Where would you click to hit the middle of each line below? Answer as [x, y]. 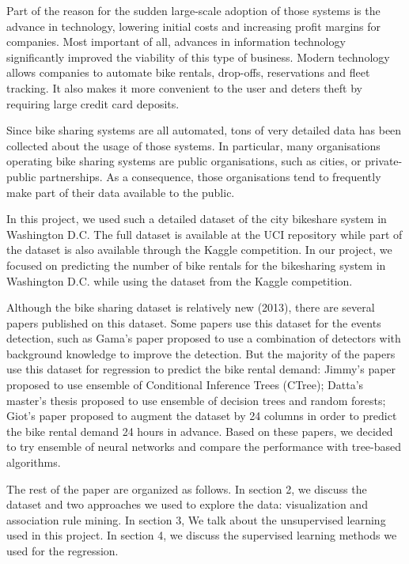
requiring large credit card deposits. [93, 103]
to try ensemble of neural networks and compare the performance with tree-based [204, 447]
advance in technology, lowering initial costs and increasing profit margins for [194, 26]
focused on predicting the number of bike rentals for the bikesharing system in [196, 265]
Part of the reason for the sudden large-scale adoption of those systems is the [193, 10]
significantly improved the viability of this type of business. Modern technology [198, 57]
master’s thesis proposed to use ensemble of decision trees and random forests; [196, 400]
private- [384, 161]
